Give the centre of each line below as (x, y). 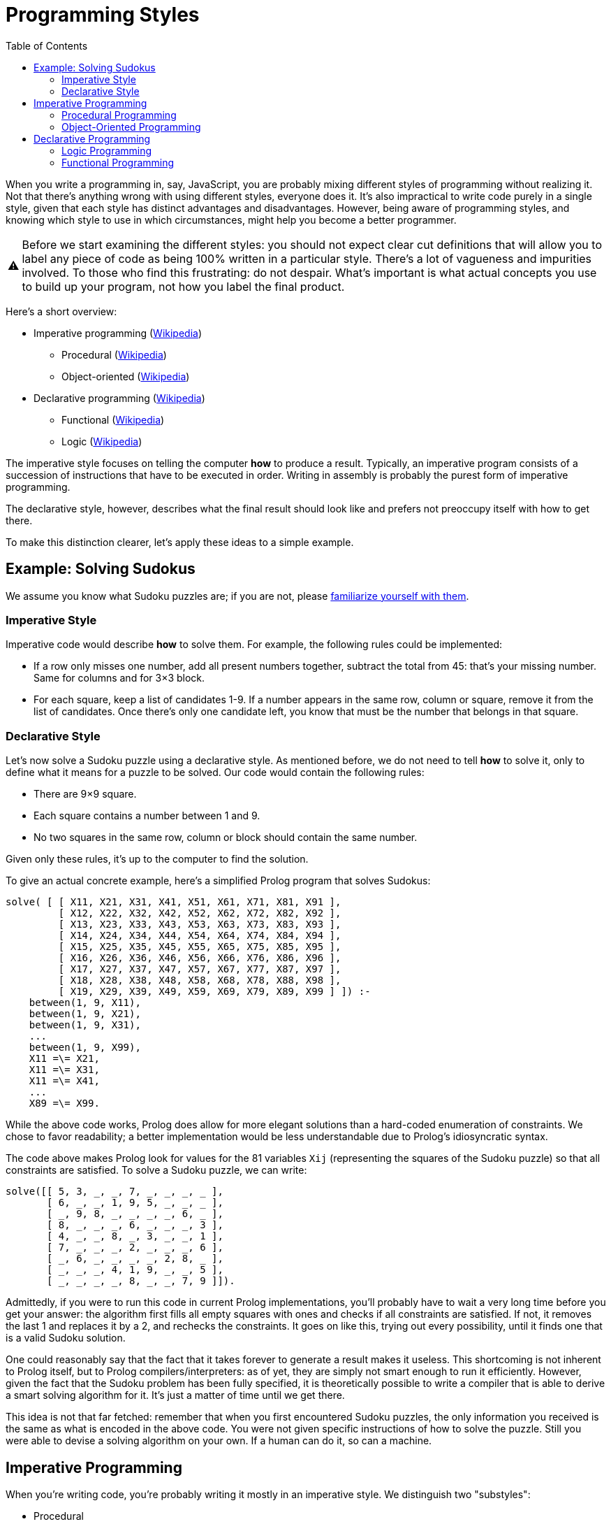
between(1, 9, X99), (85, 1048)
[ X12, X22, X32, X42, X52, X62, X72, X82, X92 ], (200, 913)
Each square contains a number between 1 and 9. (147, 816)
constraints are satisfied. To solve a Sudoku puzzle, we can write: (156, 1170)
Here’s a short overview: (61, 311)
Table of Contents (47, 45)
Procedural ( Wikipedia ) (114, 354)
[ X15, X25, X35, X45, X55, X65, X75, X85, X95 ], (200, 947)
